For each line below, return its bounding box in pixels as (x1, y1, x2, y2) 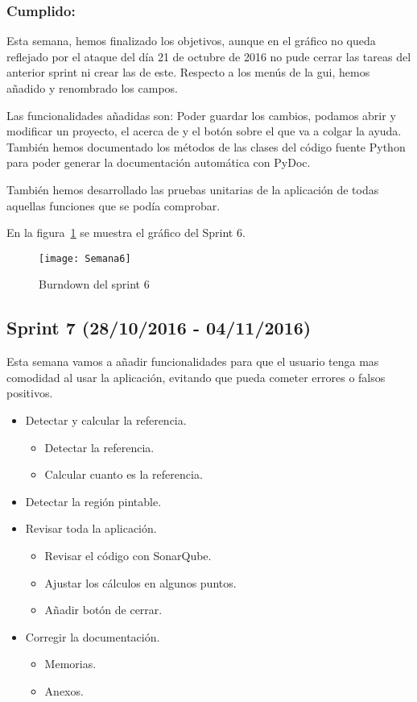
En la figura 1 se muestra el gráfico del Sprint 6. (6, 224, 246, 241)
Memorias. (44, 655, 97, 672)
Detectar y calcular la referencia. (25, 411, 187, 428)
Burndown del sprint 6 (39, 276, 150, 293)
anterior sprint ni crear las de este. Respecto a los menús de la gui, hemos (6, 64, 370, 81)
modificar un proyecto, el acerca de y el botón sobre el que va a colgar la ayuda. (6, 123, 402, 139)
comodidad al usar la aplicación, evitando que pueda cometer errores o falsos (6, 368, 386, 385)
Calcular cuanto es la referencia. (44, 466, 203, 483)
